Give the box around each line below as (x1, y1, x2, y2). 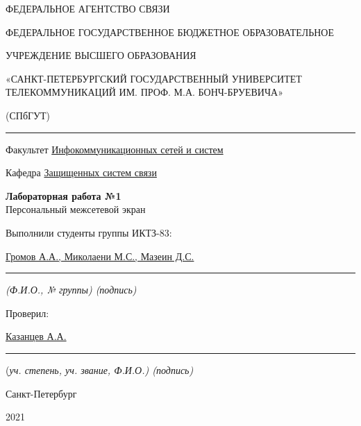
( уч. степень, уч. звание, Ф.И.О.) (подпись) (6, 362, 194, 377)
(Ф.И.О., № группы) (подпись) (6, 282, 137, 297)
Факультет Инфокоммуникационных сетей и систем (6, 142, 224, 156)
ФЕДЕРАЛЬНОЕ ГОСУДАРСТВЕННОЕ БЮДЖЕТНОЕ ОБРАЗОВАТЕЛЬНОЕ (6, 24, 335, 39)
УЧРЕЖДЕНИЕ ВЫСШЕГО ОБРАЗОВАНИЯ (6, 48, 196, 62)
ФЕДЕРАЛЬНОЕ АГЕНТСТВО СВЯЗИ (6, 1, 170, 15)
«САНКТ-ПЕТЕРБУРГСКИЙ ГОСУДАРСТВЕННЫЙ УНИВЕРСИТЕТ (6, 71, 302, 85)
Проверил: (6, 305, 49, 320)
